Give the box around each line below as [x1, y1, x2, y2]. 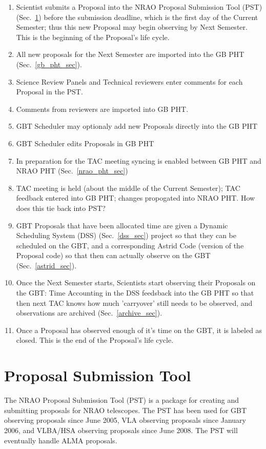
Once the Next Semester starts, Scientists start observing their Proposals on [16, 277, 256, 288]
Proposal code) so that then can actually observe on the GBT [16, 250, 211, 261]
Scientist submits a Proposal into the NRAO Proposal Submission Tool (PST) [16, 2, 262, 12]
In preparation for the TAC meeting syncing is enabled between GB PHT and [16, 155, 261, 166]
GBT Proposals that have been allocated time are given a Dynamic [16, 220, 228, 230]
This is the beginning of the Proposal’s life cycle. [16, 31, 170, 42]
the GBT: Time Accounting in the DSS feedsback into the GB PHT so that [16, 287, 254, 298]
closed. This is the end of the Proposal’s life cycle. [16, 335, 174, 345]
